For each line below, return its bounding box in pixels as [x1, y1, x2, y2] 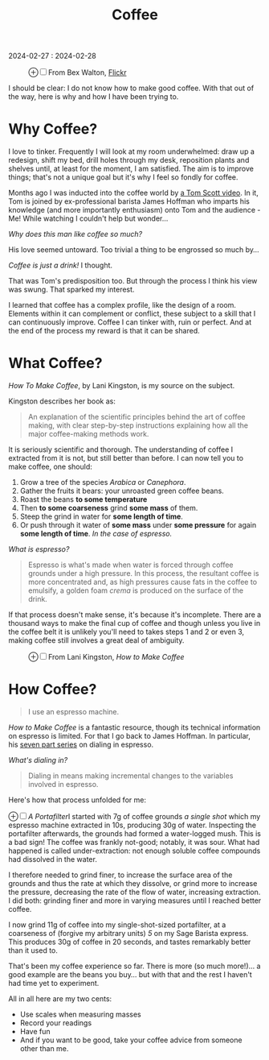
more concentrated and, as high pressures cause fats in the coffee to [27, 578, 258, 587]
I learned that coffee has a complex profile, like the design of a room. [8, 300, 237, 310]
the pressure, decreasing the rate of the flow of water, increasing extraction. [8, 888, 261, 896]
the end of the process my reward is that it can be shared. [8, 326, 201, 336]
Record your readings [19, 1018, 92, 1028]
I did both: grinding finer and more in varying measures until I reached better [8, 896, 262, 905]
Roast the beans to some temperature [19, 495, 148, 504]
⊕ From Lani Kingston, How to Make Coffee [28, 652, 185, 662]
